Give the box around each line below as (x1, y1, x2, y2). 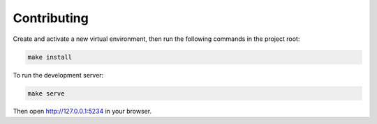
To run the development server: (13, 71, 104, 79)
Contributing (13, 10, 89, 26)
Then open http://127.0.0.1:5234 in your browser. (13, 107, 152, 116)
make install (27, 53, 73, 61)
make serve (27, 89, 65, 97)
